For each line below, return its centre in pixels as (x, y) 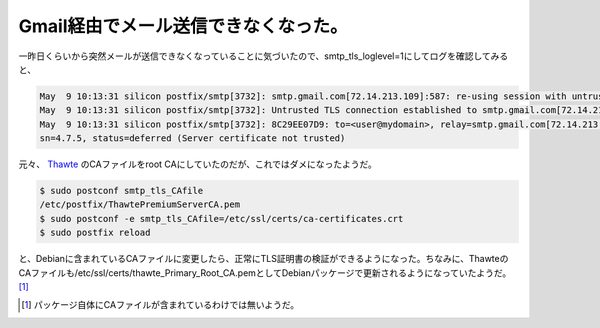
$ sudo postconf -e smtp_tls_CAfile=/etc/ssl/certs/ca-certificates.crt (221, 218)
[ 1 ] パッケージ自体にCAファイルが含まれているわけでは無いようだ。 (160, 305)
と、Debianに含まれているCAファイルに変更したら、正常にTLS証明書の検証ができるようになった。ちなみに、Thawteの (263, 259)
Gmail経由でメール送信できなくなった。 (183, 26)
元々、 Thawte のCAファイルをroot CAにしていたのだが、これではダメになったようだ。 (197, 164)
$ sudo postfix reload (95, 233)
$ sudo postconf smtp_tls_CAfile (121, 191)
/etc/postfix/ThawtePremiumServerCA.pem (139, 204)
